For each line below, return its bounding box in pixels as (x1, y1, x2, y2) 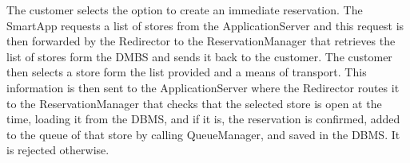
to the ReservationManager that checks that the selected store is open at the (6, 95, 382, 111)
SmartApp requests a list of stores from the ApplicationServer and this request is (6, 17, 404, 33)
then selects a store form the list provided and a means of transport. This (6, 64, 367, 80)
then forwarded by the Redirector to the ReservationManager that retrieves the (6, 33, 396, 49)
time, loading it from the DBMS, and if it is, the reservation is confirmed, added (6, 111, 400, 127)
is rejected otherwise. (6, 142, 109, 158)
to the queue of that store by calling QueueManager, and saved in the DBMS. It (6, 126, 400, 142)
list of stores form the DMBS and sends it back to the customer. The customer (6, 48, 392, 64)
